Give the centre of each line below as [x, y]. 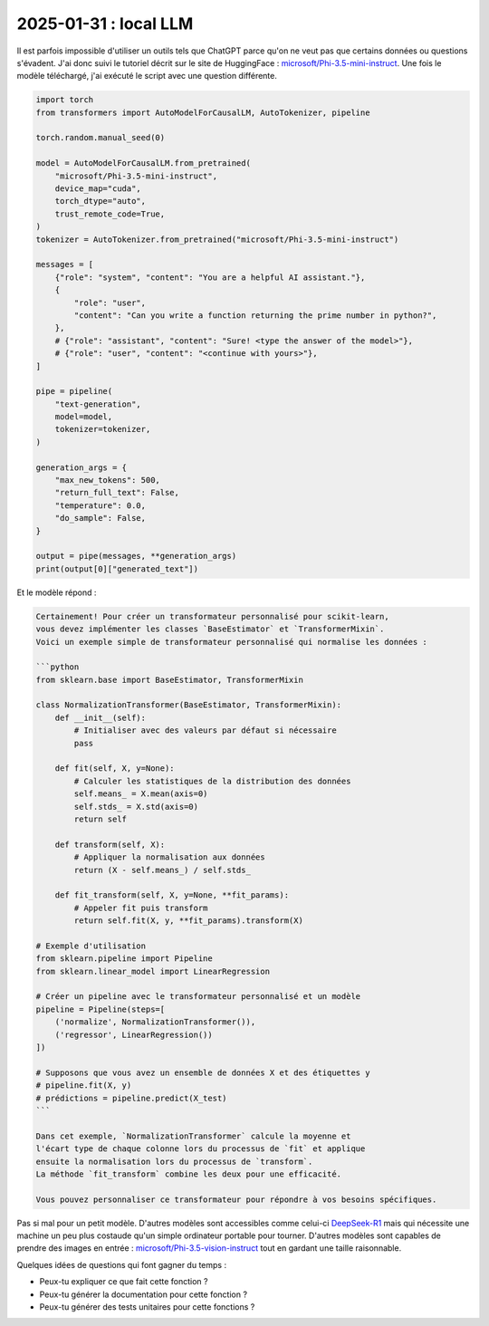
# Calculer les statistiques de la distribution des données [212, 781]
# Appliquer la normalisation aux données [170, 857]
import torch [65, 100]
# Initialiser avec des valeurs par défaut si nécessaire [205, 730]
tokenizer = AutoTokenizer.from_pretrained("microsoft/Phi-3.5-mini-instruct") [217, 239]
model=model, [84, 417]
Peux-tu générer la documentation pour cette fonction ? [144, 1294]
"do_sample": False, [101, 518]
